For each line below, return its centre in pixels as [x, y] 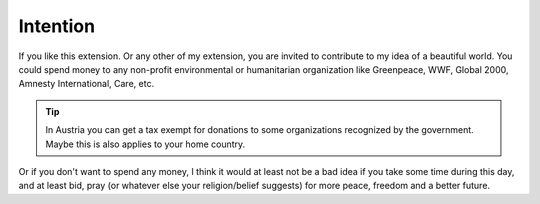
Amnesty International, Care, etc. [86, 84]
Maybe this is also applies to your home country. [145, 144]
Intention [56, 26]
